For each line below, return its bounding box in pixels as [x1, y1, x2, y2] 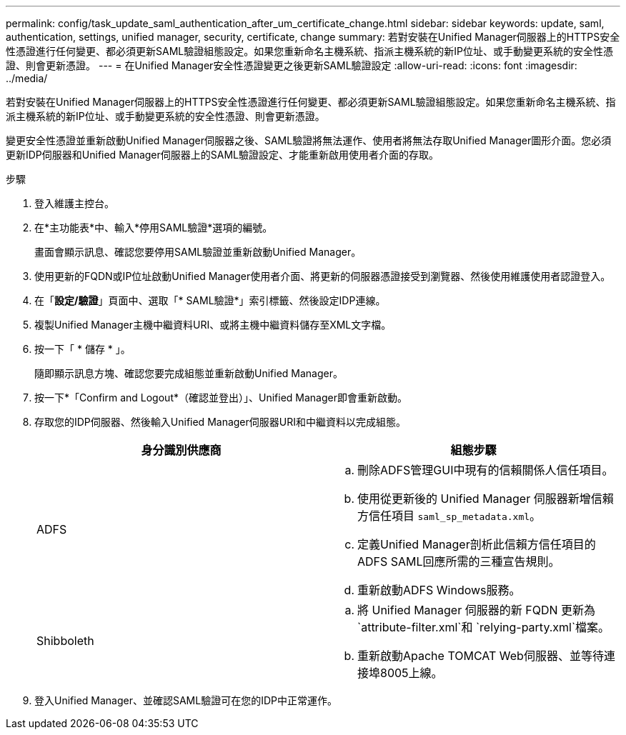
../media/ [6, 72, 48, 84]
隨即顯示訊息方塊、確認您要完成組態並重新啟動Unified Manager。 [34, 367, 343, 379]
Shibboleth [36, 634, 94, 648]
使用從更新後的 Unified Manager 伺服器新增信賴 [357, 491, 614, 506]
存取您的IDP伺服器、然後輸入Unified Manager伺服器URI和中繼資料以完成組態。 [34, 416, 406, 428]
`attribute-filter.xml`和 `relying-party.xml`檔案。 [357, 620, 610, 634]
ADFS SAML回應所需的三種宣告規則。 [357, 554, 560, 569]
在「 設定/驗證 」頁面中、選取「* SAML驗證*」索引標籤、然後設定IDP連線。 [34, 294, 386, 306]
